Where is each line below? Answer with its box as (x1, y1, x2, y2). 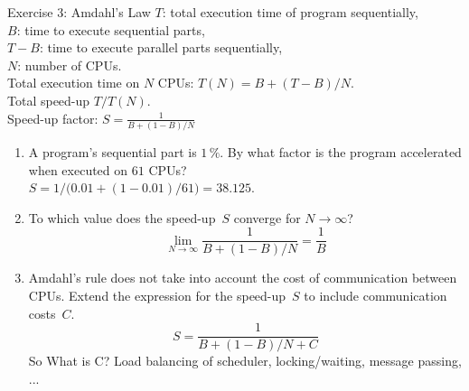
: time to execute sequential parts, (16, 20, 205, 39)
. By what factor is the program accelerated (220, 142, 462, 161)
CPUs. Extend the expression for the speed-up (28, 285, 286, 304)
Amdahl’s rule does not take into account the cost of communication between (28, 268, 457, 287)
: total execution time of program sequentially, (162, 3, 418, 21)
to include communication (304, 285, 447, 304)
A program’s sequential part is (28, 142, 197, 161)
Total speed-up (7, 90, 90, 109)
